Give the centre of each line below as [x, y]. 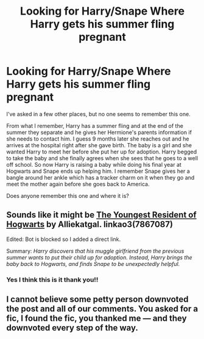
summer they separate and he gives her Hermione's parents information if [99, 132]
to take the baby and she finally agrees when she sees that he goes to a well [102, 158]
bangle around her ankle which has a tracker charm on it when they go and [100, 177]
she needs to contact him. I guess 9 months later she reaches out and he [98, 139]
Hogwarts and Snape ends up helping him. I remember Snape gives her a [98, 171]
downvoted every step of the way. [72, 328]
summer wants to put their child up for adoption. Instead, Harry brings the [100, 257]
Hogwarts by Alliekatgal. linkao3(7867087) [90, 224]
